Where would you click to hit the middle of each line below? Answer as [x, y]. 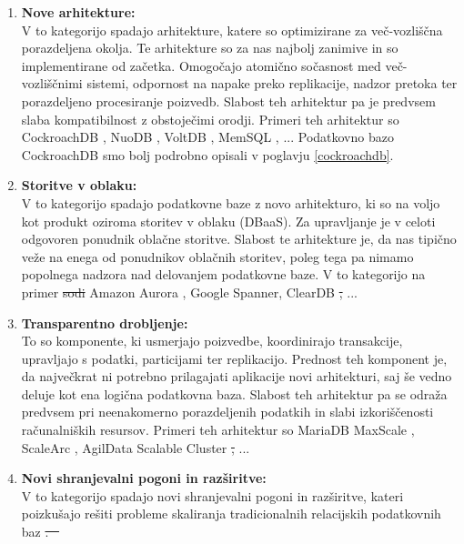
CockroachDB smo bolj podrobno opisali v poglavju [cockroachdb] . [207, 154]
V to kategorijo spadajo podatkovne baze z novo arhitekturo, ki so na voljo [231, 202]
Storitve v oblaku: [79, 185]
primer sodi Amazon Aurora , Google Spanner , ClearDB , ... [189, 292]
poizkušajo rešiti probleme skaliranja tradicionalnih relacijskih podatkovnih [231, 514]
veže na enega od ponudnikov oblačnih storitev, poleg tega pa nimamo [217, 256]
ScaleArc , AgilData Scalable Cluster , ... [136, 447]
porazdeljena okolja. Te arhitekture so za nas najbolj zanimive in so [210, 48]
